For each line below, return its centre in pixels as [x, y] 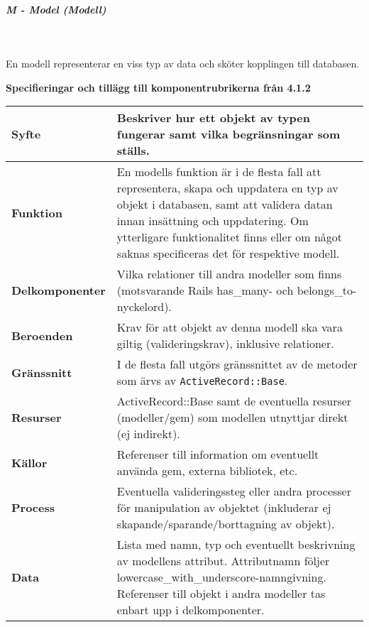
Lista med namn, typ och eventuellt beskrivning [236, 545]
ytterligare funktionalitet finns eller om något [230, 237]
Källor [29, 462]
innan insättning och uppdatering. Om [213, 221]
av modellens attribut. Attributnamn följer [223, 561]
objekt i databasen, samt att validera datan [225, 205]
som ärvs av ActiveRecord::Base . [202, 381]
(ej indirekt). [148, 434]
